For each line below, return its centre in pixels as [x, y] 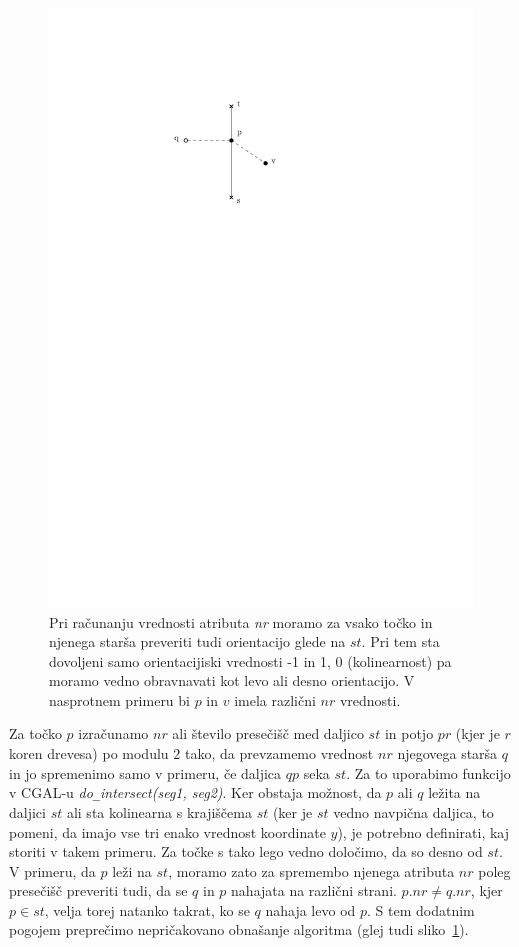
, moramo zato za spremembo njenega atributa [311, 870]
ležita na [454, 792]
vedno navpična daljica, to [413, 811]
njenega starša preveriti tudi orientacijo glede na [197, 641]
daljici [27, 811]
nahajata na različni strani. [314, 890]
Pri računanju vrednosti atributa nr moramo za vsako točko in [241, 621]
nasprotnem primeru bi [119, 699]
